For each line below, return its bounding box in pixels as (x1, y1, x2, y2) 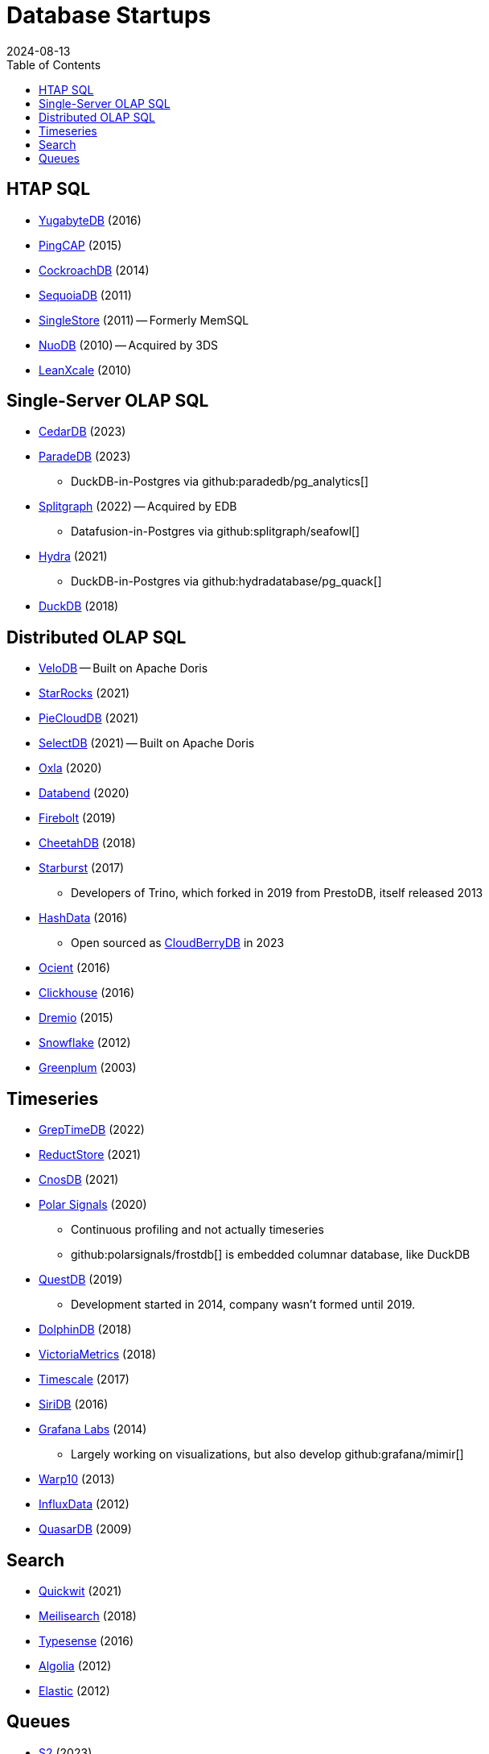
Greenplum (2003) (39, 1061, 137, 1075)
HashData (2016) (39, 911, 128, 925)
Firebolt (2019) (39, 811, 116, 825)
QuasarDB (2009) (39, 1522, 132, 1537)
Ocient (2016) (39, 961, 111, 975)
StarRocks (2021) (39, 686, 130, 701)
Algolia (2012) (39, 1658, 112, 1673)
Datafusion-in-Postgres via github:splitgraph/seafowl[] (71, 524, 360, 539)
